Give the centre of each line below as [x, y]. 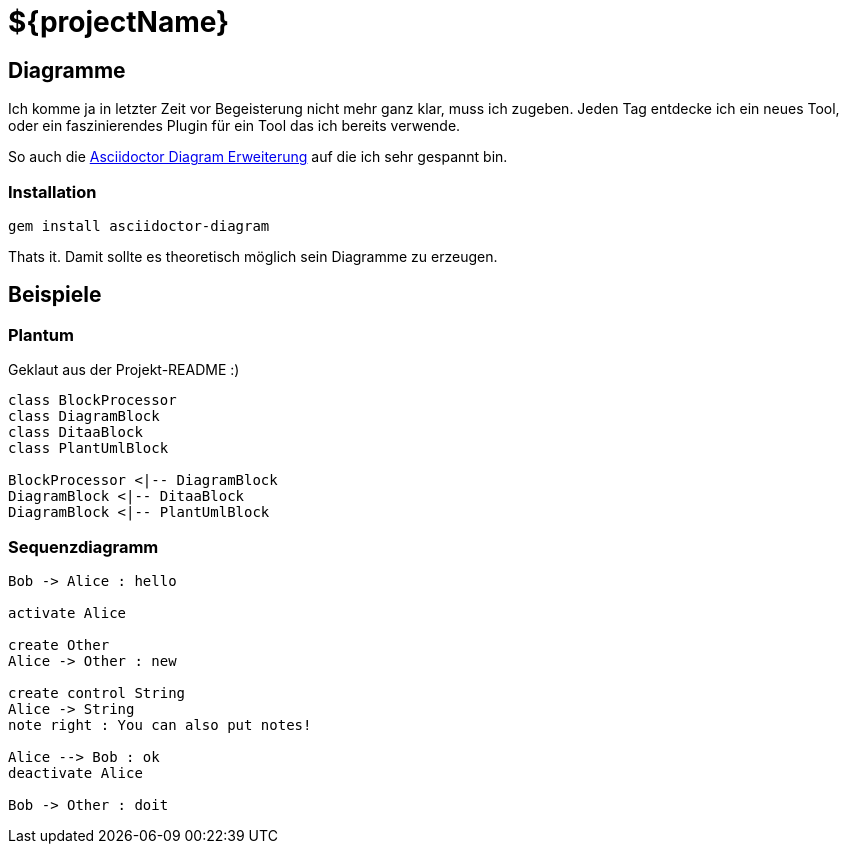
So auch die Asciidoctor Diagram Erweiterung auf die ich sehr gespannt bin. [258, 157]
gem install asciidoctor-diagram [139, 225]
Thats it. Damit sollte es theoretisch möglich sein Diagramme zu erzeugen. [253, 256]
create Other [59, 644]
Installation [52, 191]
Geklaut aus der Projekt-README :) [124, 370]
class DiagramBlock [84, 416]
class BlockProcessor [92, 400]
